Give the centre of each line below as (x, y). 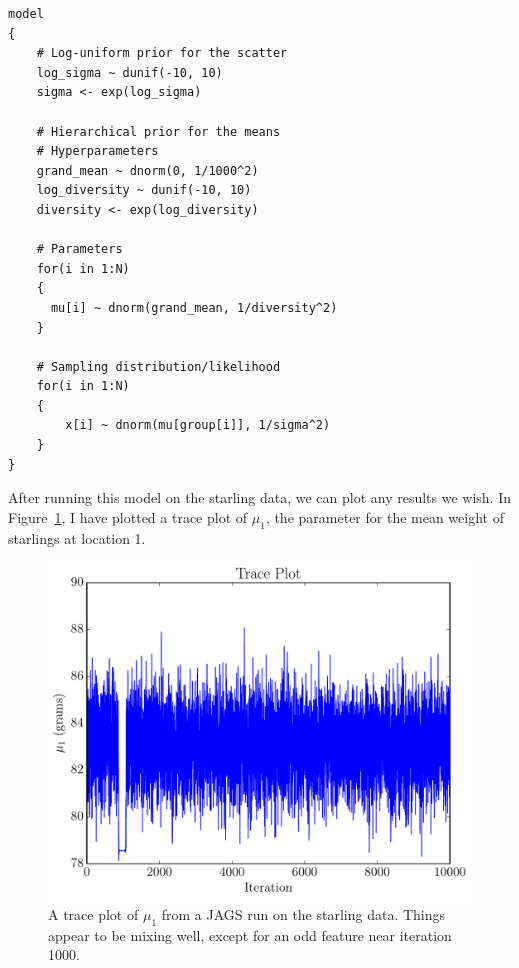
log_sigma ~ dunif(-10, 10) (129, 72)
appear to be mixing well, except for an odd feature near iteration (250, 934)
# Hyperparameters (97, 151)
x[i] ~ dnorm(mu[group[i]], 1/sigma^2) (198, 425)
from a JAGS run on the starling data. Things (303, 913)
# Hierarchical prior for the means (158, 131)
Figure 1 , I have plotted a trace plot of (128, 516)
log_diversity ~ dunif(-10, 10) (144, 190)
